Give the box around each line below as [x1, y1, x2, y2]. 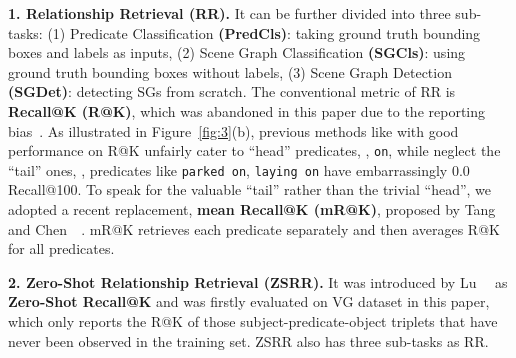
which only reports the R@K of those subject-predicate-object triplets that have [8, 311, 498, 332]
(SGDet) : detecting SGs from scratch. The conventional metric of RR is [8, 81, 456, 102]
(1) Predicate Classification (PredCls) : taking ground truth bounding [47, 22, 481, 43]
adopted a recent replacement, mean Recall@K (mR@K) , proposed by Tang [8, 199, 496, 220]
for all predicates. [8, 238, 115, 259]
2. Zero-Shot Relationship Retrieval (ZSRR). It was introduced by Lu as [8, 271, 508, 292]
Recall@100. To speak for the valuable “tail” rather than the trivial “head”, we [8, 179, 492, 200]
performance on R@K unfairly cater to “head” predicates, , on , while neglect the [8, 140, 501, 161]
